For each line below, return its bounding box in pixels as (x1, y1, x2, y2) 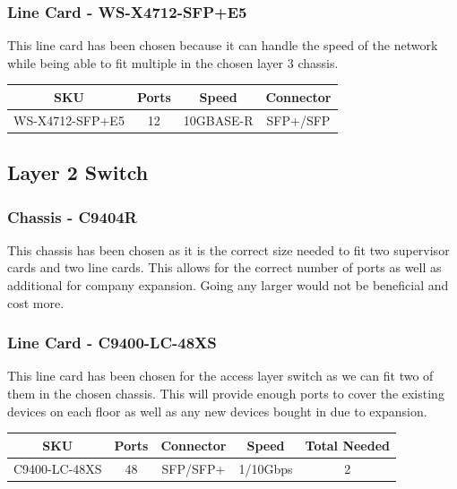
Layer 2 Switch (7, 159, 149, 186)
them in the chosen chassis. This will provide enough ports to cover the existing (7, 384, 444, 403)
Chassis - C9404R (7, 205, 137, 227)
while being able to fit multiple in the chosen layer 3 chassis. (7, 53, 339, 72)
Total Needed (305, 435, 391, 454)
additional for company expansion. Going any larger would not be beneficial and (7, 276, 449, 295)
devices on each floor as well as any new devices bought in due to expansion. (7, 401, 427, 420)
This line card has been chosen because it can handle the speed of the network (7, 36, 438, 55)
